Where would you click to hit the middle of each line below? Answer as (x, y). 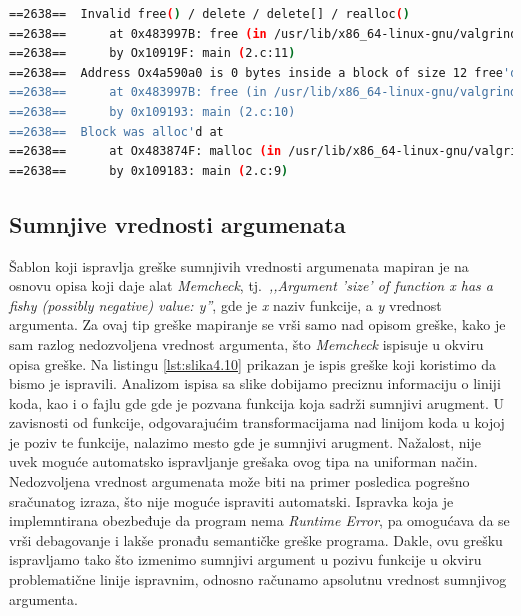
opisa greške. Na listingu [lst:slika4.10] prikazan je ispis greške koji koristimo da (252, 363)
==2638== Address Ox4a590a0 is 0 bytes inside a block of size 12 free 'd (263, 72)
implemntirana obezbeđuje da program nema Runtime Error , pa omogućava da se (259, 520)
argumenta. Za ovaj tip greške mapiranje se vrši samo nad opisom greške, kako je (257, 324)
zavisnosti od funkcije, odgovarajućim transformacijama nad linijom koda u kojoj (257, 422)
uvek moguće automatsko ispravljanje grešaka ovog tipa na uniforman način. (243, 461)
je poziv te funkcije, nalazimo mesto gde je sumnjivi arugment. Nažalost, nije (245, 441)
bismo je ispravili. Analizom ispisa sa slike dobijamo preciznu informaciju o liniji (255, 383)
